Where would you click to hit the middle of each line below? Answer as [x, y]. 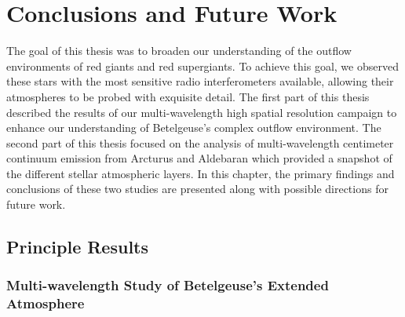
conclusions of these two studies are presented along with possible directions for [197, 189]
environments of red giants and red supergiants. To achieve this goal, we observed [202, 66]
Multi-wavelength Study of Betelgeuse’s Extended [168, 285]
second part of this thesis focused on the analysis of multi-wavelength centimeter [200, 142]
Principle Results [77, 247]
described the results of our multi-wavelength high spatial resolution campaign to [202, 112]
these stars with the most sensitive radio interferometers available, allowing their [200, 81]
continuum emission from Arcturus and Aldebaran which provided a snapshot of [199, 158]
